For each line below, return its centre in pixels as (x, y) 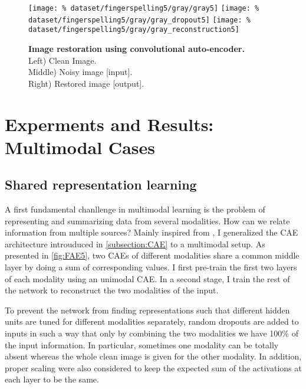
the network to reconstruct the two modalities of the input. (112, 290)
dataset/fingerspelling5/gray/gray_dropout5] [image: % (139, 20)
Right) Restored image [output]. (86, 83)
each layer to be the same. (52, 379)
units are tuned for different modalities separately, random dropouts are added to (152, 321)
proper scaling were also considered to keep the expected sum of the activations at (153, 367)
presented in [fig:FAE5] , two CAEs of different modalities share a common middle (152, 255)
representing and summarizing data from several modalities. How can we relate (147, 220)
